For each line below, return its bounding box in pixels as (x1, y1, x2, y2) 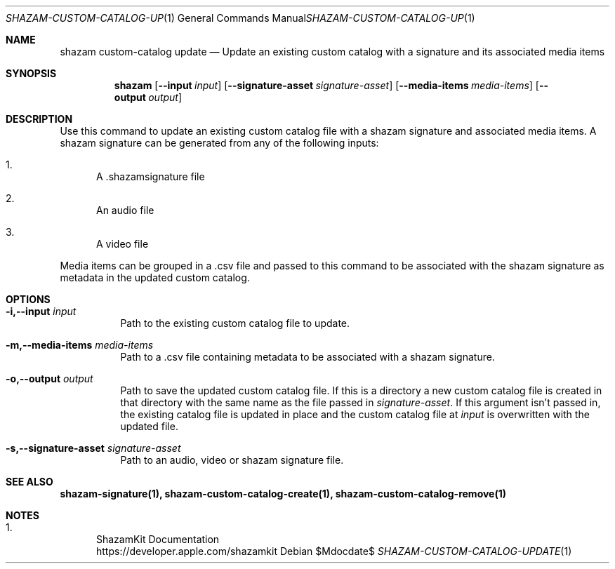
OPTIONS (6, 293, 51, 305)
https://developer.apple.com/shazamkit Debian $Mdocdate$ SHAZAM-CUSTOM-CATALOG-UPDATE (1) (96, 545, 572, 557)
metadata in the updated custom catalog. (60, 272, 250, 283)
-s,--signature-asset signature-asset (6, 442, 181, 454)
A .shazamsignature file (96, 170, 205, 182)
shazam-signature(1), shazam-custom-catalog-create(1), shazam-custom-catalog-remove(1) (60, 488, 507, 500)
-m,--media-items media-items (6, 339, 154, 351)
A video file (96, 238, 149, 250)
